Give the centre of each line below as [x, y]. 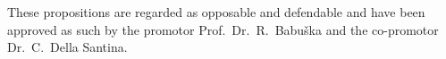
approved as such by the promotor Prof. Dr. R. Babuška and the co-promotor [223, 29]
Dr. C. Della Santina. [67, 47]
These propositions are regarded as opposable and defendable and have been [216, 12]
